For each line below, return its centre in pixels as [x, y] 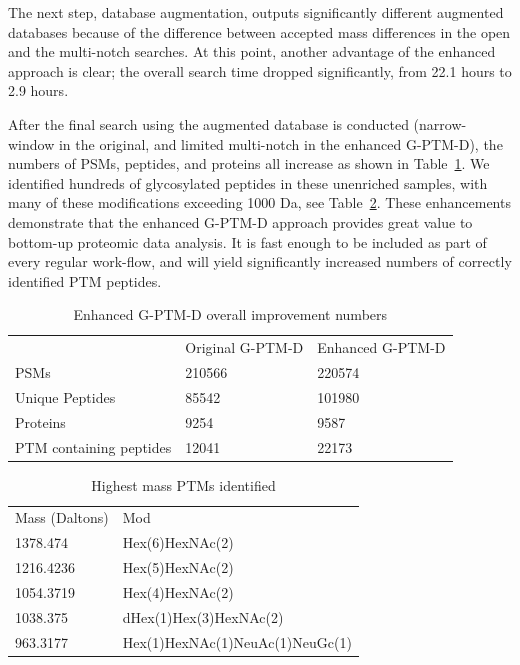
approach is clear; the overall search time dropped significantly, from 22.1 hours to [260, 70]
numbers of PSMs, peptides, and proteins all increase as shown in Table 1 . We [249, 163]
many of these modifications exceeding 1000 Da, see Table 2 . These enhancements [259, 202]
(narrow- [440, 123]
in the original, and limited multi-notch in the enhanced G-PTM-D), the [280, 143]
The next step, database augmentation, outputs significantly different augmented [256, 12]
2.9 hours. [38, 90]
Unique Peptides [65, 396]
